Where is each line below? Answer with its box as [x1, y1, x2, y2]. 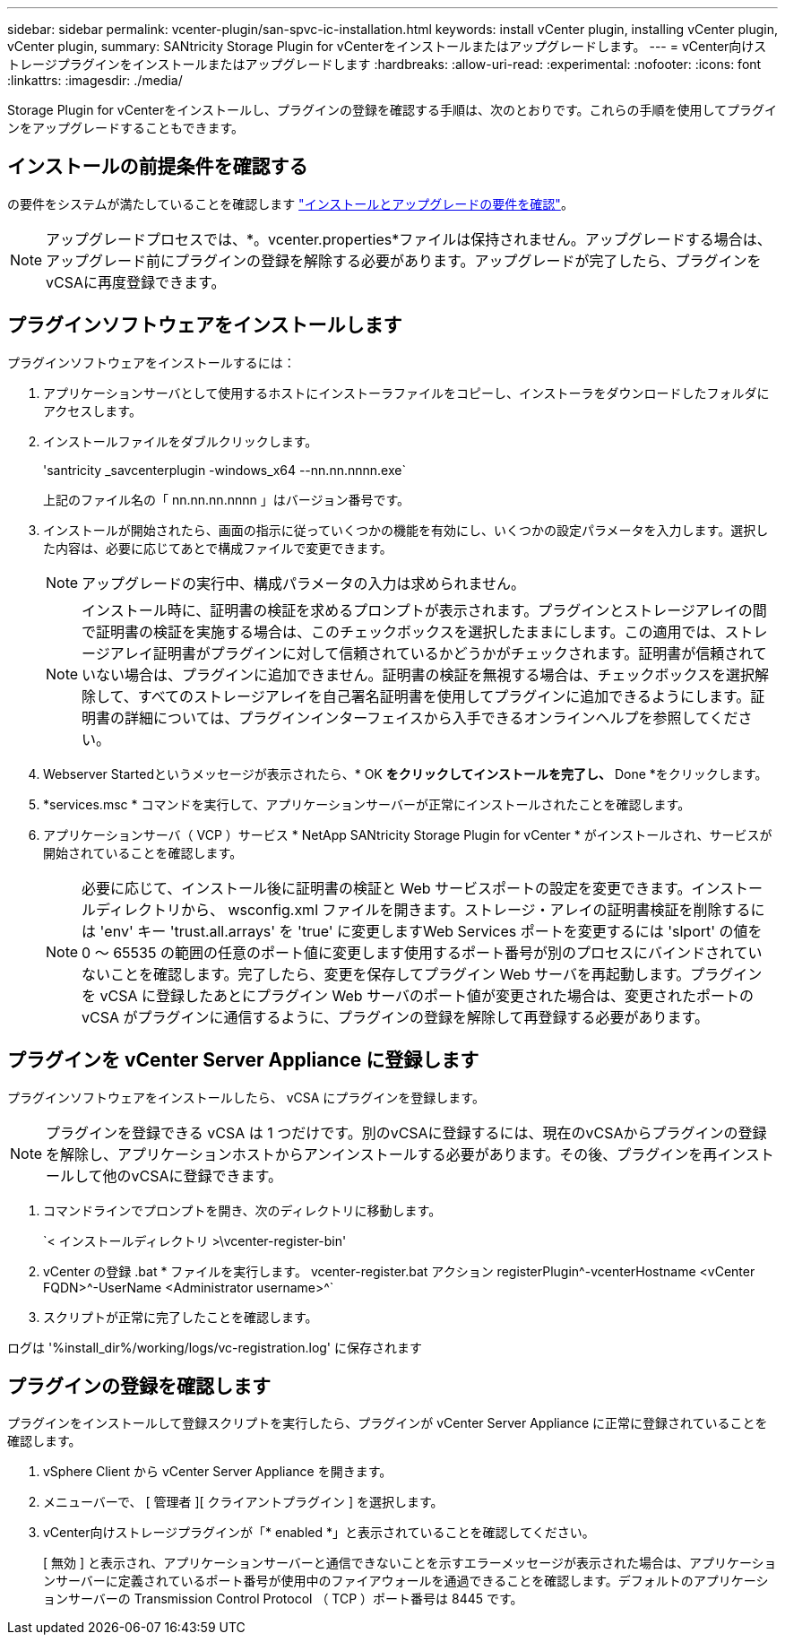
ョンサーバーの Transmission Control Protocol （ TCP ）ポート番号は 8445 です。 [43, 1591, 523, 1607]
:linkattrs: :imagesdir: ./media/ [7, 73, 183, 88]
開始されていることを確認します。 [43, 844, 243, 860]
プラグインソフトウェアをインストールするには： [7, 354, 296, 370]
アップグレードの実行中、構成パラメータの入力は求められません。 [82, 574, 526, 592]
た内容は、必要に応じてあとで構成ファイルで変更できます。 [43, 540, 392, 556]
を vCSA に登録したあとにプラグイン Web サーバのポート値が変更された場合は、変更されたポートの [82, 986, 754, 1005]
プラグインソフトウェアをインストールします [7, 314, 402, 337]
